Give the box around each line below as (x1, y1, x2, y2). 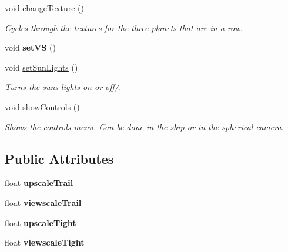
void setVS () (5, 41, 56, 54)
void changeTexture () (5, 2, 85, 14)
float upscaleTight (5, 216, 76, 228)
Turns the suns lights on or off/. (5, 81, 122, 93)
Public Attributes (5, 149, 114, 167)
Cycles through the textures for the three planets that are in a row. (5, 21, 243, 34)
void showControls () (5, 100, 80, 112)
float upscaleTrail (5, 177, 73, 189)
